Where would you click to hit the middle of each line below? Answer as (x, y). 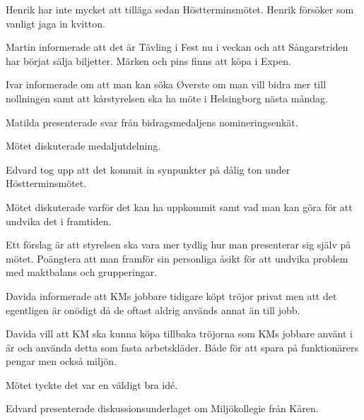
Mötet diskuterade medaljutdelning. (83, 146)
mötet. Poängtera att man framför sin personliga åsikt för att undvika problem (177, 258)
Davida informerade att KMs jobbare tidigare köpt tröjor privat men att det (171, 295)
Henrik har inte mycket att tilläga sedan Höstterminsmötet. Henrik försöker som (180, 9)
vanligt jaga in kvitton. (55, 23)
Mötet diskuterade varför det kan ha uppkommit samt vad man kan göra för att (179, 206)
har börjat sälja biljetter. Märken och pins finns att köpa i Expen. (148, 60)
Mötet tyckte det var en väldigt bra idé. (92, 384)
